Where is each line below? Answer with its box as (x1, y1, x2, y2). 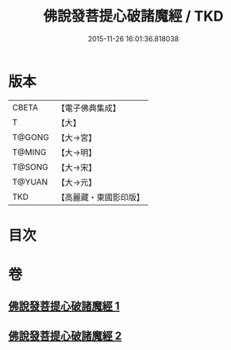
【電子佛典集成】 (56, 102, 121, 113)
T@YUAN (12, 176, 48, 187)
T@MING (12, 146, 47, 157)
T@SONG (12, 161, 49, 172)
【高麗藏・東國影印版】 (56, 191, 144, 202)
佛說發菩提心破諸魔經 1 (8, 299, 121, 313)
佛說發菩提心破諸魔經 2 (8, 329, 122, 342)
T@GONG (12, 132, 49, 143)
